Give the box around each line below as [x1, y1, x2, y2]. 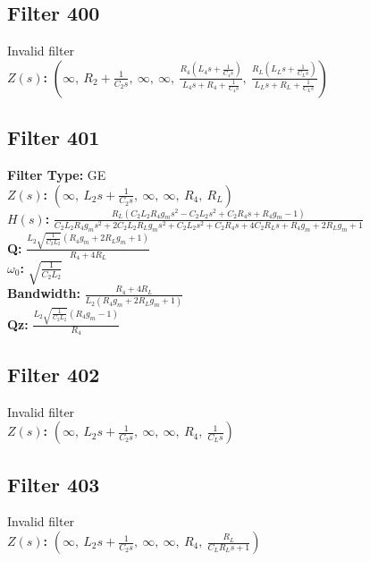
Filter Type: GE [7, 166, 106, 183]
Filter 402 [7, 360, 100, 387]
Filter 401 [7, 123, 100, 151]
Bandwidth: [7, 284, 80, 302]
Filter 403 [7, 470, 100, 498]
